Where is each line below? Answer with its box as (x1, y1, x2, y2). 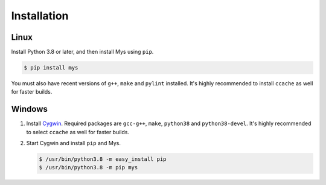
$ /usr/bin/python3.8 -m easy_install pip (39, 156, 167, 163)
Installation (11, 9, 69, 22)
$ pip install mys (24, 64, 78, 71)
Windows (11, 104, 48, 114)
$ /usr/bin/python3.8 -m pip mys (39, 164, 138, 171)
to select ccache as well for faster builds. (26, 128, 130, 135)
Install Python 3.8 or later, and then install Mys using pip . (11, 48, 154, 56)
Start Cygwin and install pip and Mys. (26, 140, 121, 147)
